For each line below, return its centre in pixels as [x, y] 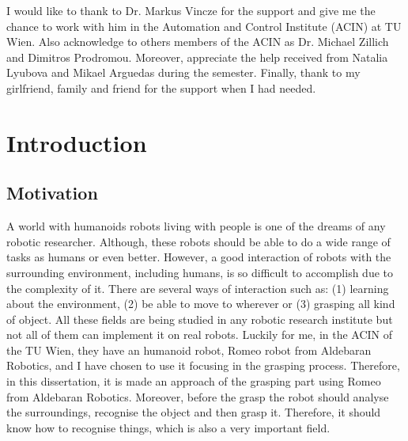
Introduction [77, 142]
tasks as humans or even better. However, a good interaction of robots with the [199, 257]
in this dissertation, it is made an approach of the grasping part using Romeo [194, 381]
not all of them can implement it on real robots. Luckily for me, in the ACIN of [200, 335]
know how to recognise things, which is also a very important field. [168, 427]
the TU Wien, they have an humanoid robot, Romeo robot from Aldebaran [189, 350]
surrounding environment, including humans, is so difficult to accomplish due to [200, 272]
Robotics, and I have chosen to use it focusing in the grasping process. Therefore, [203, 365]
